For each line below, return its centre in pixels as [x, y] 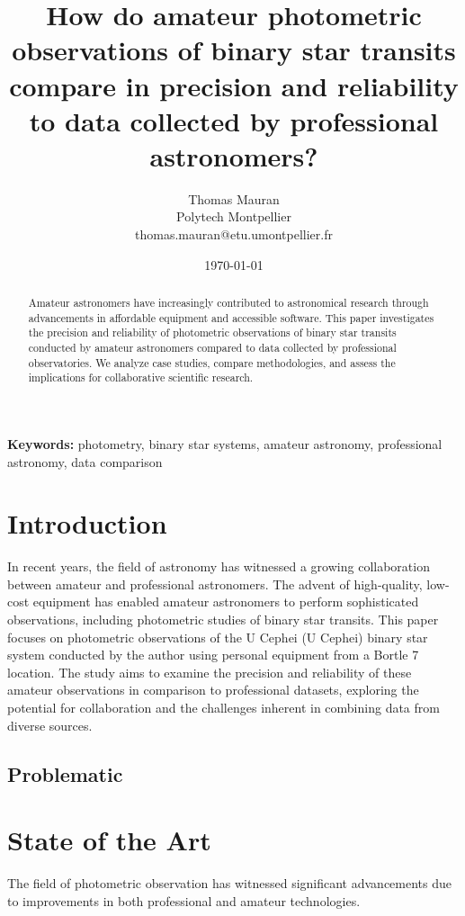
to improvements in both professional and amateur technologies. [184, 900]
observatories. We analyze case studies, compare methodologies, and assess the [212, 362]
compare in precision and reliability [234, 85]
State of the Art [109, 840]
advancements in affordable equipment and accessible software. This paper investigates [231, 317]
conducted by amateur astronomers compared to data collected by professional [212, 348]
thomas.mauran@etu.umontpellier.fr [234, 234]
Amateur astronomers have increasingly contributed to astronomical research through [228, 303]
